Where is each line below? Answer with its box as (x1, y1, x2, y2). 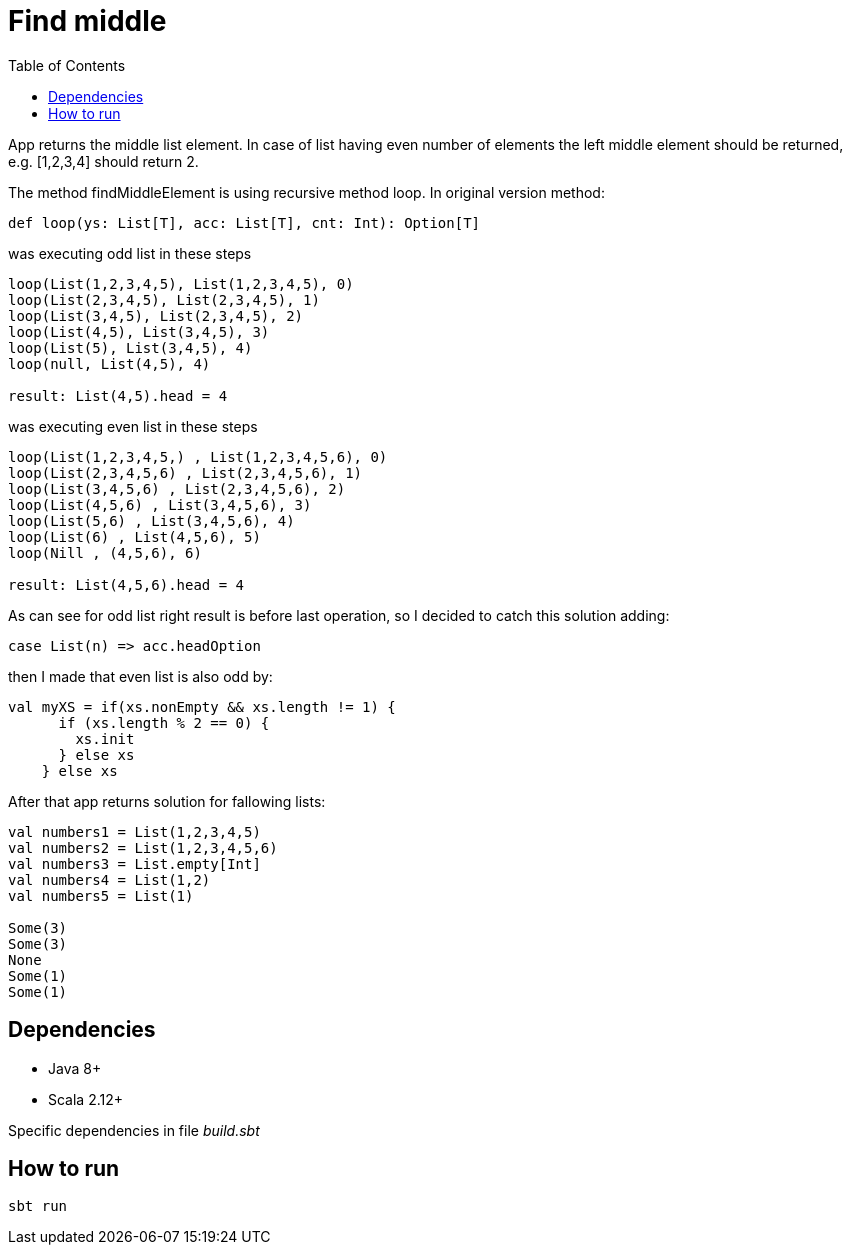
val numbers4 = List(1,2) (8, 871, 211, 888)
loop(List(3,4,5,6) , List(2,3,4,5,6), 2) (8, 480, 346, 497)
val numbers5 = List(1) (8, 887, 194, 904)
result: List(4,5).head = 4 (8, 387, 228, 404)
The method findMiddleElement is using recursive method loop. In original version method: (8, 183, 605, 201)
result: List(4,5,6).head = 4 (8, 576, 245, 593)
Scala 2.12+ (48, 1090, 124, 1108)
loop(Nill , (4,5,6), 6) (8, 544, 202, 561)
